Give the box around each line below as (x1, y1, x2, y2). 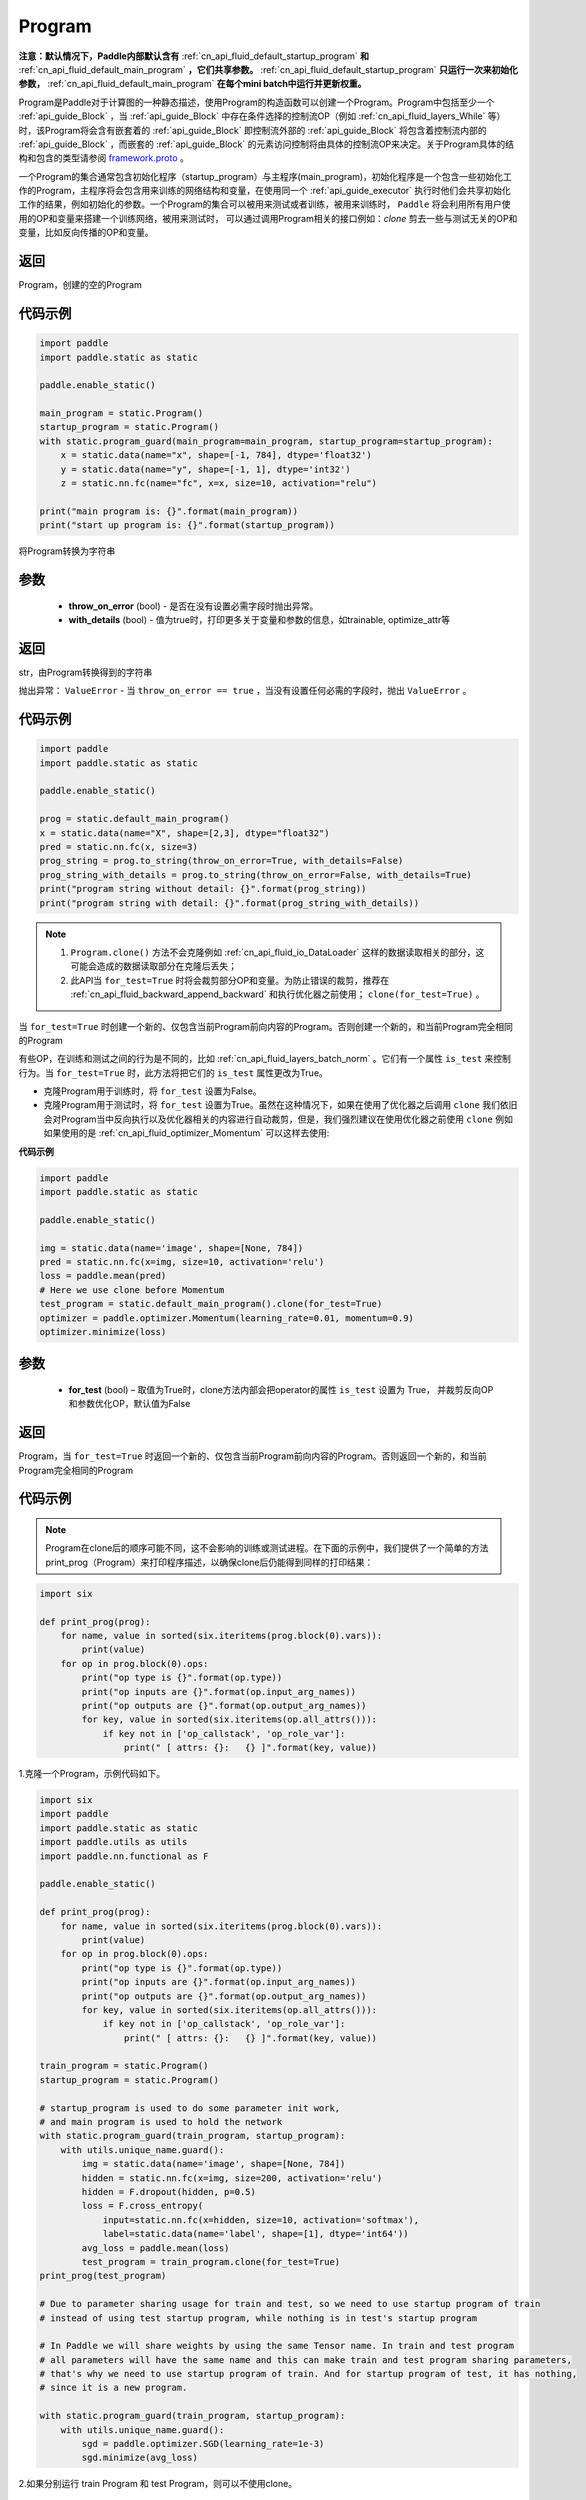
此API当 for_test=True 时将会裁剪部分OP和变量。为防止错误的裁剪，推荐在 (70, 974, 390, 986)
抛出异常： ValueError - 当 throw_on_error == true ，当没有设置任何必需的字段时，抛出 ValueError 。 (18, 685, 472, 697)
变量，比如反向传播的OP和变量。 (18, 226, 154, 239)
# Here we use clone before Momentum (39, 1284, 225, 1295)
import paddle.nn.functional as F (39, 1850, 209, 1862)
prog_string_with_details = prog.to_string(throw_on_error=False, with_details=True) (39, 869, 472, 880)
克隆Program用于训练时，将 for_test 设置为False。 (43, 1085, 262, 1097)
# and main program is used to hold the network (39, 2116, 283, 2128)
